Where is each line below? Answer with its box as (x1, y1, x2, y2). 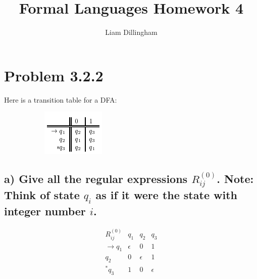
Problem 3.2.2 (4, 65, 104, 85)
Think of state (4, 187, 80, 203)
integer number (4, 203, 86, 218)
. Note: (217, 171, 254, 187)
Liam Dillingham (105, 27, 158, 37)
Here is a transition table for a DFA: (4, 94, 117, 105)
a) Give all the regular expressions (4, 171, 188, 187)
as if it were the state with (95, 187, 237, 203)
